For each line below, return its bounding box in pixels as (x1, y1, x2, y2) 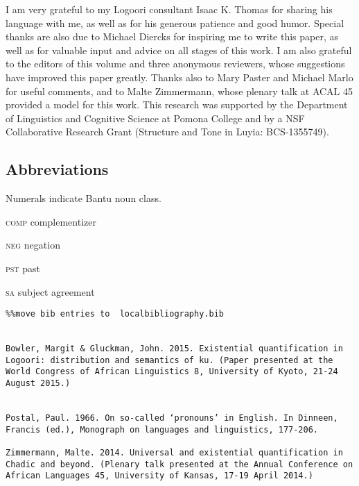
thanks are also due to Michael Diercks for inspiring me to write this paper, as (6, 29, 338, 44)
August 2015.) (6, 378, 71, 389)
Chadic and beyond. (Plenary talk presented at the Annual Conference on (6, 459, 353, 469)
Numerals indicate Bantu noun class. (6, 191, 161, 206)
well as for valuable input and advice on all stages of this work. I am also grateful (6, 42, 352, 57)
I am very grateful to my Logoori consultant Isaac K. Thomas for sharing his (6, 2, 333, 16)
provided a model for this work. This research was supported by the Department (6, 97, 348, 112)
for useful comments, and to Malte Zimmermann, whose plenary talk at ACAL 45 (6, 83, 353, 98)
